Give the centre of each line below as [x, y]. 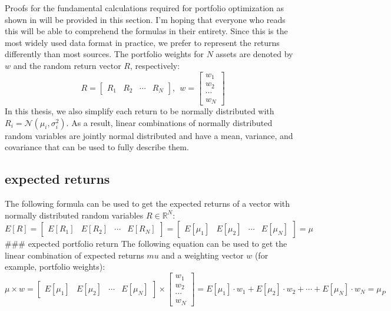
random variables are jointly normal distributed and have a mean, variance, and [149, 135]
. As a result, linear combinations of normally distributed [169, 122]
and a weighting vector [203, 255]
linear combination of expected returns [74, 255]
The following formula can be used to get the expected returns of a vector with [148, 204]
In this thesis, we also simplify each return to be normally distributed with [140, 111]
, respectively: [155, 65]
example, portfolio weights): [55, 267]
